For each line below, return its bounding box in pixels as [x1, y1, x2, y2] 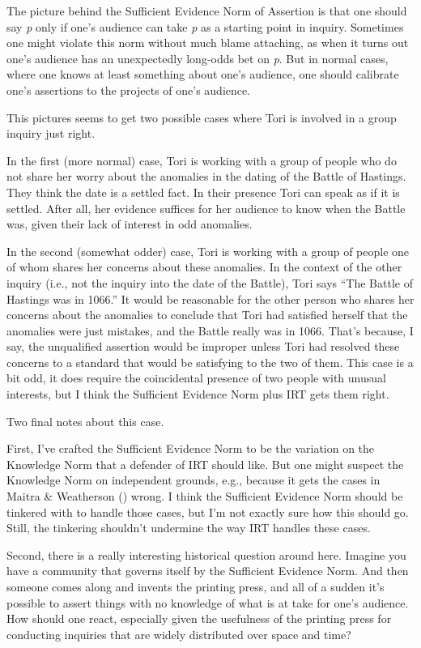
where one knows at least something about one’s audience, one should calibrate [6, 66, 399, 83]
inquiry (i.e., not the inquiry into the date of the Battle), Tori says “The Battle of [6, 274, 413, 291]
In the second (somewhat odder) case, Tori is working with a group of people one [6, 242, 410, 259]
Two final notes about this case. [6, 412, 164, 429]
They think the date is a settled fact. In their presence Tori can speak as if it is [6, 183, 400, 200]
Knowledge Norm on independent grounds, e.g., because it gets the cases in [6, 471, 381, 488]
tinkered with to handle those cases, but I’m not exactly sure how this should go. [6, 503, 409, 520]
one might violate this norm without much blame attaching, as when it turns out [6, 34, 409, 51]
